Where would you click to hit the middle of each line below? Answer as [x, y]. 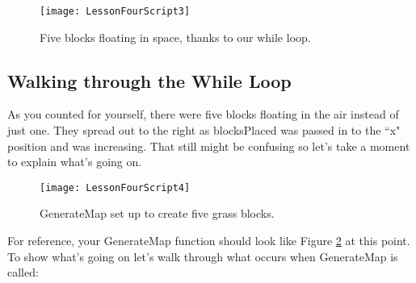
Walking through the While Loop [149, 80]
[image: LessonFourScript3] [115, 11]
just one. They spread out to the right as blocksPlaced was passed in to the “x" [204, 130]
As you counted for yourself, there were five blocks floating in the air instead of [203, 114]
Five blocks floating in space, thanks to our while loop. [175, 37]
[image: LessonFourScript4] [115, 187]
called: [23, 272]
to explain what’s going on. [75, 162]
